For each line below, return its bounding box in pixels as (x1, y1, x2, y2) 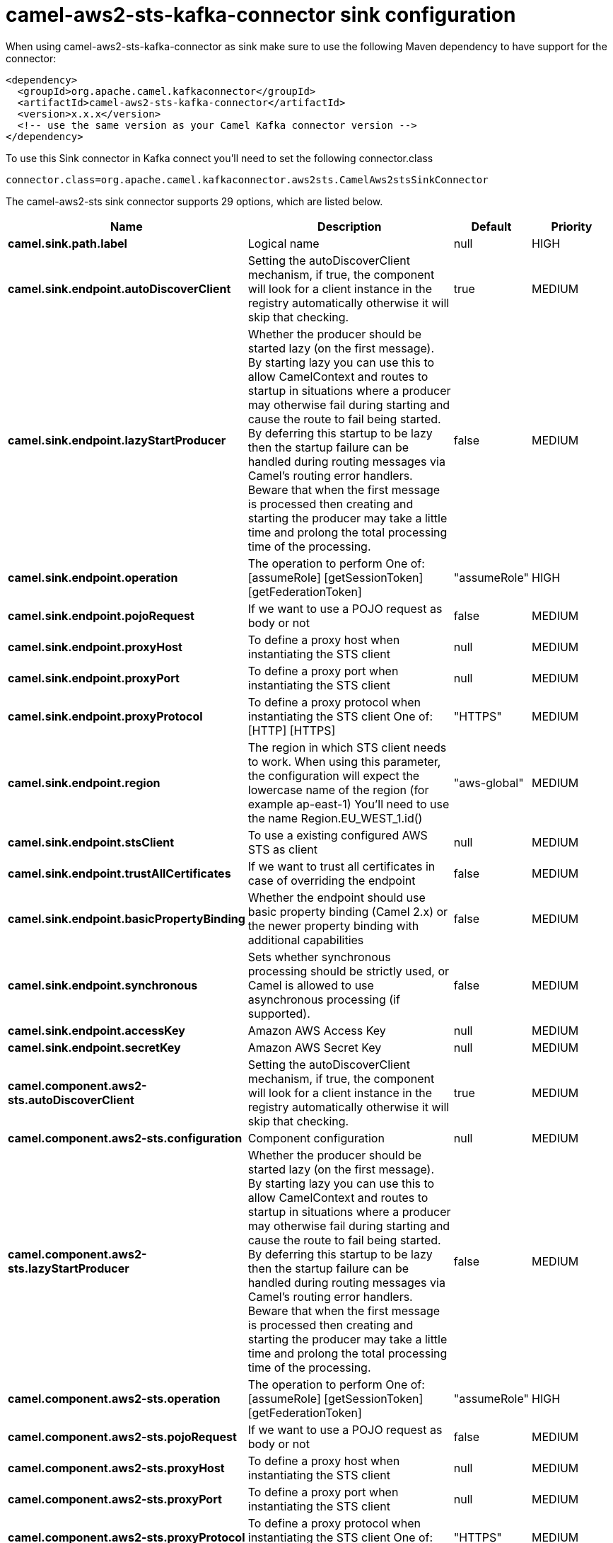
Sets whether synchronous (247, 949, 391, 964)
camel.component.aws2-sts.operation (8, 1391, 221, 1406)
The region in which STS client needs (247, 740, 447, 755)
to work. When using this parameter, (247, 754, 441, 769)
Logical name (247, 236, 320, 251)
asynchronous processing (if (247, 992, 400, 1006)
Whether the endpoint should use (247, 890, 426, 905)
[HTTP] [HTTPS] (247, 723, 336, 738)
